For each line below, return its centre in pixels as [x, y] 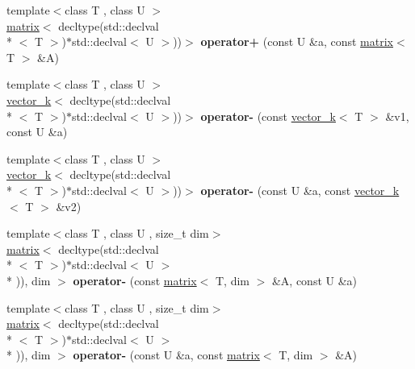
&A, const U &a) [314, 280]
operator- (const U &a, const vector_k [300, 190]
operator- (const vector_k [268, 116]
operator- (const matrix [135, 280]
